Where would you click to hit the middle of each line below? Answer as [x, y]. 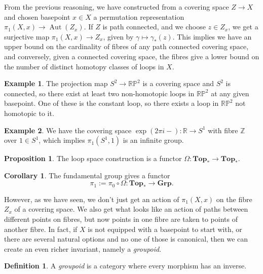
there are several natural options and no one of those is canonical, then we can [126, 239]
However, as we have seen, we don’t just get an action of [92, 199]
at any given [230, 93]
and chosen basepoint [37, 16]
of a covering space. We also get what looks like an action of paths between [131, 209]
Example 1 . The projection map [56, 83]
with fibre [223, 130]
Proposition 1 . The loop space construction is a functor [93, 158]
